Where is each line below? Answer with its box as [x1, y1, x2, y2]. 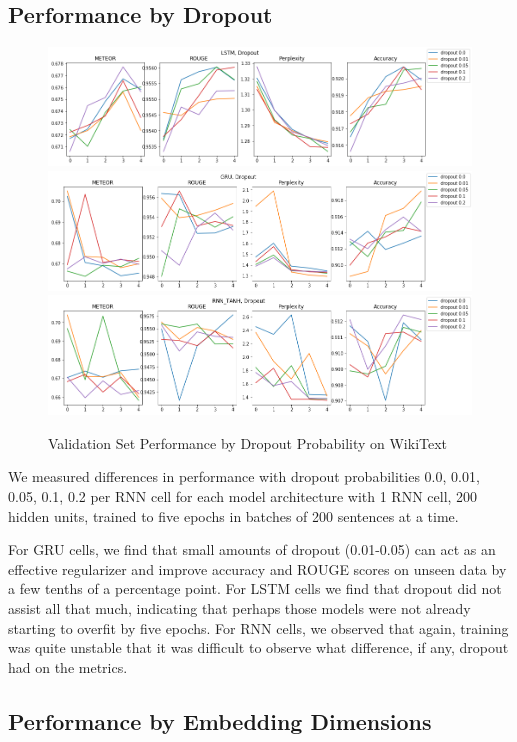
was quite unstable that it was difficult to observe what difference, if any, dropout [8, 637, 509, 658]
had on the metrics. [8, 656, 128, 677]
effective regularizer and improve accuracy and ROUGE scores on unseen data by [8, 558, 507, 579]
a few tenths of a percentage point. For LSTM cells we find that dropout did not [8, 578, 502, 599]
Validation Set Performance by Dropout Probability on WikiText [48, 432, 448, 453]
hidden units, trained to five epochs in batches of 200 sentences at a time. [8, 505, 459, 526]
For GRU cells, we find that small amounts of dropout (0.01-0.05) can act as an [8, 539, 496, 560]
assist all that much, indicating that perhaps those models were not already [8, 598, 471, 619]
